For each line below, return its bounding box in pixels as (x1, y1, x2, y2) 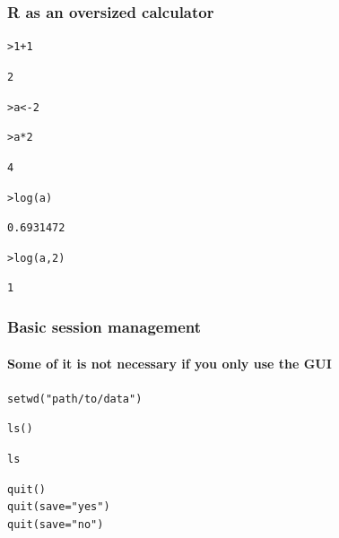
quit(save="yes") (7, 500, 110, 514)
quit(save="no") (7, 518, 104, 532)
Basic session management (7, 316, 202, 338)
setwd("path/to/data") (7, 392, 143, 405)
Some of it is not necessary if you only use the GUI (7, 353, 332, 372)
